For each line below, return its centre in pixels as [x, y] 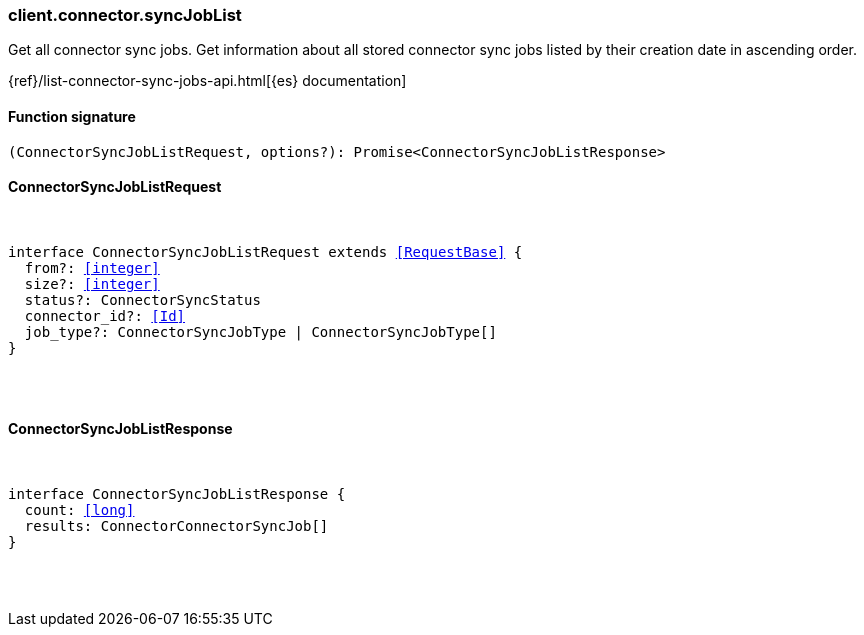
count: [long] [79, 510]
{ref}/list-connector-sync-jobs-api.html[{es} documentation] [207, 81]
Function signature [72, 116]
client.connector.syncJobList [125, 15]
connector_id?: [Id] [105, 315]
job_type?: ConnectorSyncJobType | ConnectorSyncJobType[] [260, 331]
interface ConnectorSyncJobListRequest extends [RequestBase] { [265, 251]
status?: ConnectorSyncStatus [142, 299]
